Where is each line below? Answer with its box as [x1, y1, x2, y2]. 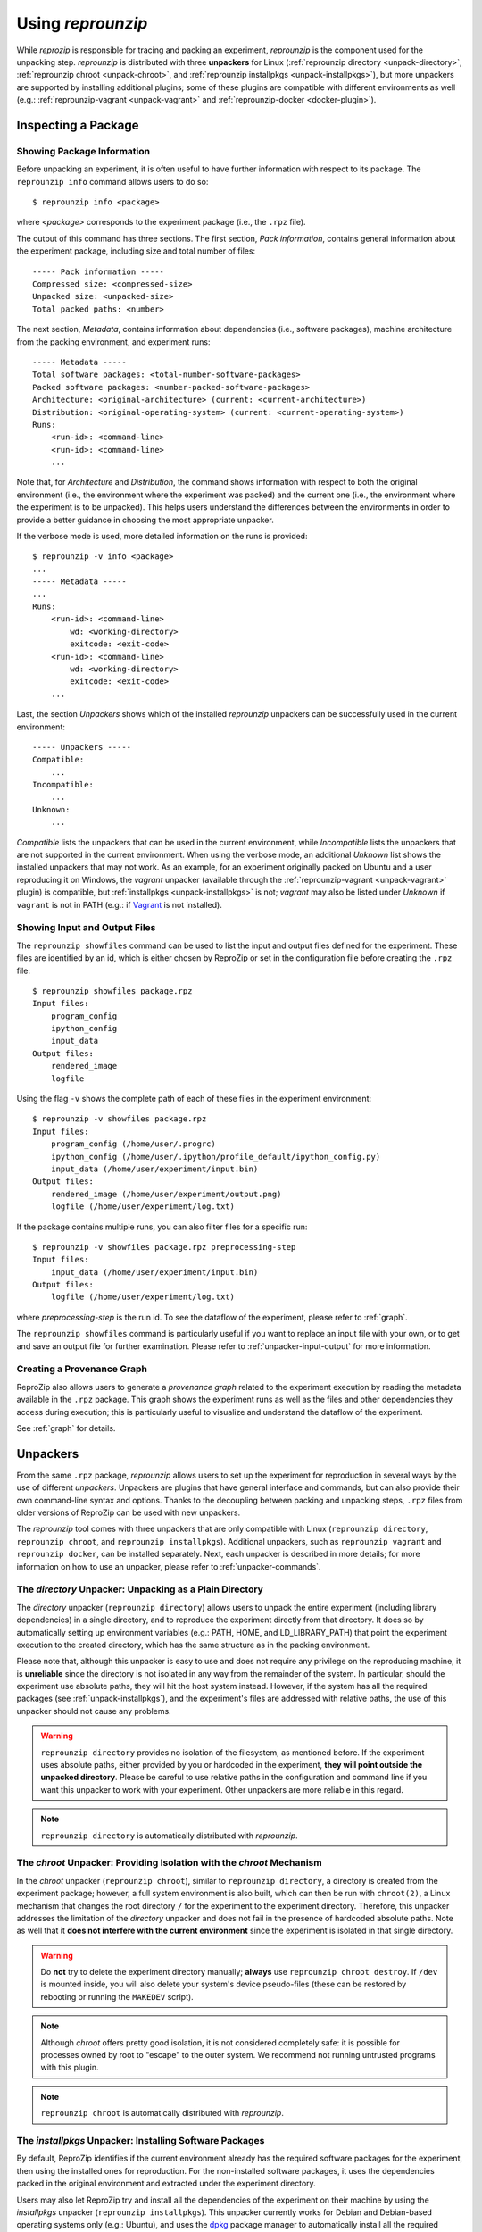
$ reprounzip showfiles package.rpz [32, 986, 193, 995]
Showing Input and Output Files [16, 921, 156, 934]
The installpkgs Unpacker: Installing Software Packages [16, 2134, 265, 2146]
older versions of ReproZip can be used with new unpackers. [16, 1507, 241, 1518]
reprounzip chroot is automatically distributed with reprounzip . [40, 2108, 285, 2119]
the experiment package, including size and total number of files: [16, 246, 256, 256]
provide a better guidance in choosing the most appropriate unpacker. [16, 514, 274, 525]
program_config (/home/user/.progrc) [50, 1139, 216, 1149]
